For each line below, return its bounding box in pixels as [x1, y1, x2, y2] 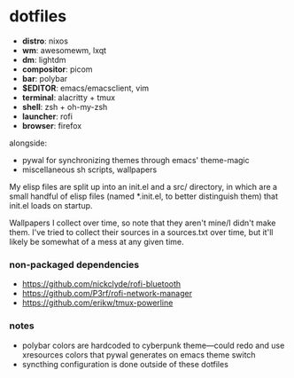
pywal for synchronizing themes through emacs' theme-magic [21, 154, 250, 165]
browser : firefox [21, 120, 82, 130]
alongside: [9, 138, 48, 148]
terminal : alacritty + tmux [21, 91, 116, 103]
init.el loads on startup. [9, 200, 93, 210]
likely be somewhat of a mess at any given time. [9, 236, 184, 247]
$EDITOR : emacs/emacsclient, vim [21, 83, 150, 93]
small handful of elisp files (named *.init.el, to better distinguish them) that [9, 191, 279, 201]
